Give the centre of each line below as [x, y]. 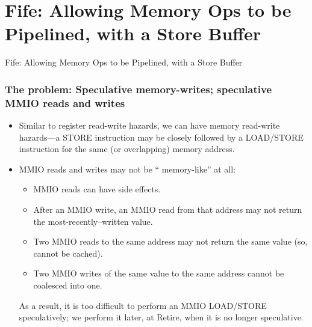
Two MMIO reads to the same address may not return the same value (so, [170, 241]
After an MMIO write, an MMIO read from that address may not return [168, 209]
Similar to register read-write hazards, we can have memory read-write [149, 125]
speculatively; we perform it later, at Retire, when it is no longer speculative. [161, 317]
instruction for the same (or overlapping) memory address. [127, 149]
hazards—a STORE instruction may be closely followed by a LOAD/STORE [161, 137]
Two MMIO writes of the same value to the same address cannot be [159, 273]
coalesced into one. [68, 285]
